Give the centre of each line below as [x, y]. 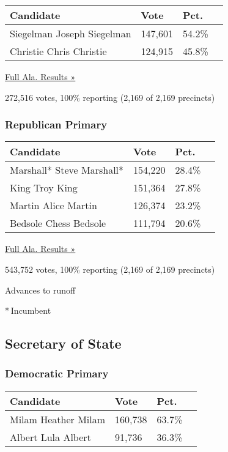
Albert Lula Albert [50, 437]
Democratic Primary [57, 373]
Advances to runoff [40, 290]
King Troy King [44, 188]
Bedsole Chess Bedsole [58, 223]
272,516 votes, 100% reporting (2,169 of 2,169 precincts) [110, 97]
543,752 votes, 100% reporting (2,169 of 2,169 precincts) [110, 269]
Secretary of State [63, 343]
